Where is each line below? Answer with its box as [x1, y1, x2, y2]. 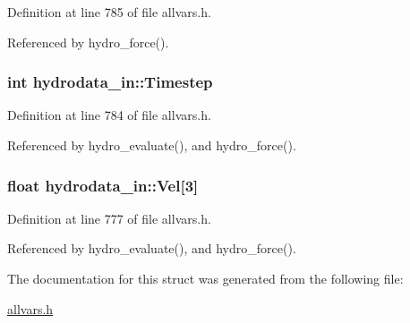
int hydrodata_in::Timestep [7, 71, 213, 93]
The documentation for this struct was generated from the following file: [7, 269, 404, 287]
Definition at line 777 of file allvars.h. [7, 208, 211, 227]
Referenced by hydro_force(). [7, 32, 169, 51]
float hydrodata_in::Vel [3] [7, 174, 199, 196]
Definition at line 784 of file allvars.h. [7, 106, 211, 124]
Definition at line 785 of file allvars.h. [7, 3, 211, 21]
